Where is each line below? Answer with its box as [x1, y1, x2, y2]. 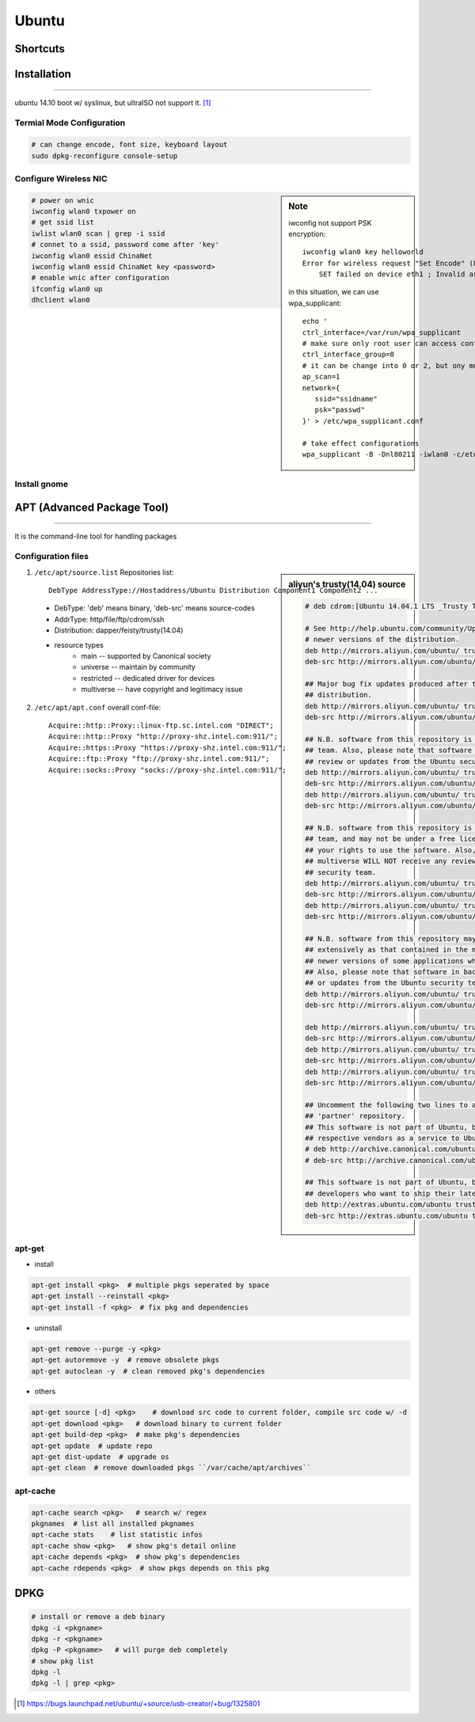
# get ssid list [31, 218, 95, 227]
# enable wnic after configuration [31, 273, 169, 283]
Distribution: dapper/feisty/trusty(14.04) [54, 625, 184, 635]
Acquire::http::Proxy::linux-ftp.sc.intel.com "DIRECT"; [48, 720, 275, 730]
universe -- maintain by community [81, 662, 196, 672]
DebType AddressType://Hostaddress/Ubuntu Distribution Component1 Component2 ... [48, 586, 378, 595]
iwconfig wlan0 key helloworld [302, 248, 424, 257]
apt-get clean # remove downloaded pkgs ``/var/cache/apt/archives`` [31, 1463, 312, 1473]
